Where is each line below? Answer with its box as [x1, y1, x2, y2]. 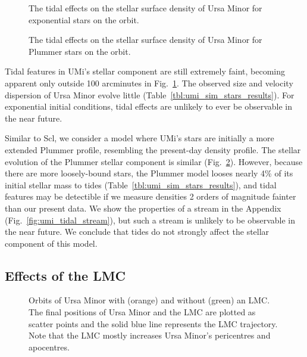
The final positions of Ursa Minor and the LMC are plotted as [29, 306, 256, 318]
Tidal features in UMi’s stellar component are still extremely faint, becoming [5, 65, 286, 77]
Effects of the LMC [5, 266, 126, 284]
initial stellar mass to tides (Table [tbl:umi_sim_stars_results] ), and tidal [5, 178, 277, 191]
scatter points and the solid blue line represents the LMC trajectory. [29, 317, 278, 330]
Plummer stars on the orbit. [29, 45, 131, 57]
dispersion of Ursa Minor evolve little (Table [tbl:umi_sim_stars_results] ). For [5, 88, 295, 101]
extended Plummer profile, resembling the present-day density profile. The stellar [5, 143, 301, 156]
